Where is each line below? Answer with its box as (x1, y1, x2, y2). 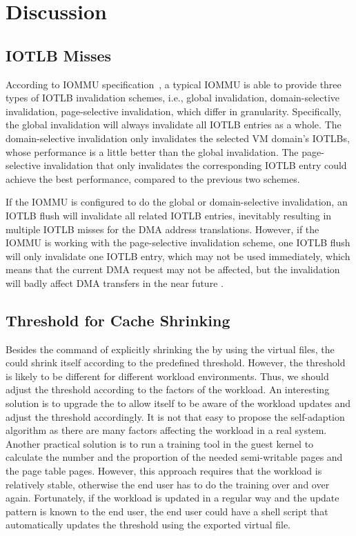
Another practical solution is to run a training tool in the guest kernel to (6, 436, 314, 450)
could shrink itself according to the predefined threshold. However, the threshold (6, 355, 346, 370)
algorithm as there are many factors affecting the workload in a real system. (6, 423, 327, 437)
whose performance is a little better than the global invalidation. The (6, 144, 299, 159)
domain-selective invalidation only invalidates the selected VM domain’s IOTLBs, (6, 130, 350, 145)
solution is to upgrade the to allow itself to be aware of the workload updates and (6, 396, 351, 410)
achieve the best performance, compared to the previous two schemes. (6, 171, 300, 186)
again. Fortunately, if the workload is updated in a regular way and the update (6, 490, 339, 505)
